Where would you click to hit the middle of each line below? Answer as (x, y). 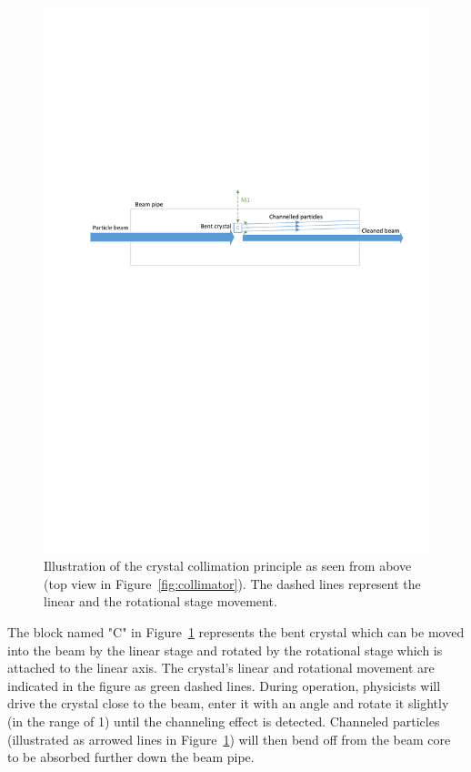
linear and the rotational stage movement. (160, 601)
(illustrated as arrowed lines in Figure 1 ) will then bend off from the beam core (229, 739)
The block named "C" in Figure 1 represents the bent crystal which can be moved (236, 632)
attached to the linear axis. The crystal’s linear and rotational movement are (221, 668)
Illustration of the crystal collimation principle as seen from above (228, 566)
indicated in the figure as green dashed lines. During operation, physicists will (224, 685)
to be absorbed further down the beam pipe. (131, 757)
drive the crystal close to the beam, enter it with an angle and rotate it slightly (228, 703)
